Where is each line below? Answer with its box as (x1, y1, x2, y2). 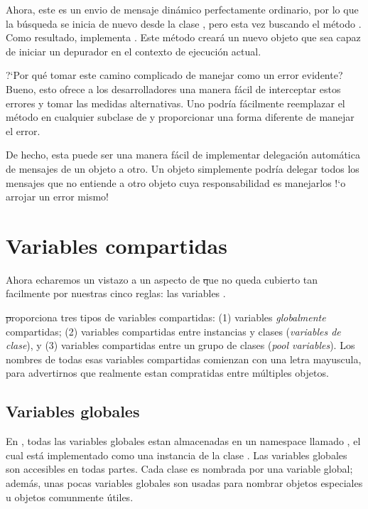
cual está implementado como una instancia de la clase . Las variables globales (6, 447, 347, 462)
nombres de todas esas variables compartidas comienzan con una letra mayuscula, (6, 351, 362, 366)
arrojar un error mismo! (6, 189, 109, 204)
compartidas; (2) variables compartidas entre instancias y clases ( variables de (6, 323, 341, 338)
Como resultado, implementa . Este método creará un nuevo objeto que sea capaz (6, 30, 361, 45)
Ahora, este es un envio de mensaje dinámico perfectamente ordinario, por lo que (6, 2, 359, 16)
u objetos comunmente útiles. (6, 489, 134, 504)
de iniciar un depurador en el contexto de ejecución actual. (6, 43, 261, 58)
